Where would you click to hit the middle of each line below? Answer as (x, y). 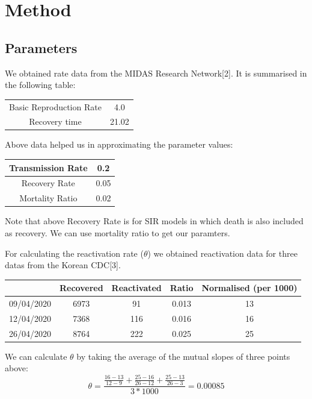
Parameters (41, 47)
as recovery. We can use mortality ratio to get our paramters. (118, 232)
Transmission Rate (48, 167)
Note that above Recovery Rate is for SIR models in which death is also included (154, 221)
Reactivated (136, 288)
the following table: (40, 85)
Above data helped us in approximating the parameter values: (119, 144)
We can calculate (36, 356)
